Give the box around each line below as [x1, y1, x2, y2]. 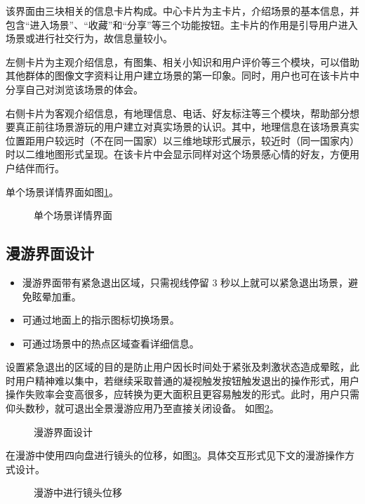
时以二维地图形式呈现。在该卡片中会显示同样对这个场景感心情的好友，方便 [6, 147, 350, 161]
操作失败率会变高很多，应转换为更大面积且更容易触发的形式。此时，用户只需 [6, 387, 359, 402]
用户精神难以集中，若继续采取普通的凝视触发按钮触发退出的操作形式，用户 [15, 373, 359, 387]
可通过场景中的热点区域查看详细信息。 [22, 336, 199, 350]
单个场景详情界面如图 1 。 [6, 184, 119, 199]
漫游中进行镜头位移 [34, 485, 122, 500]
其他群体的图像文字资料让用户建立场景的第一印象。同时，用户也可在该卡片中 [6, 68, 359, 83]
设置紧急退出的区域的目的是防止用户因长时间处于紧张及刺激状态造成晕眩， [6, 359, 350, 374]
